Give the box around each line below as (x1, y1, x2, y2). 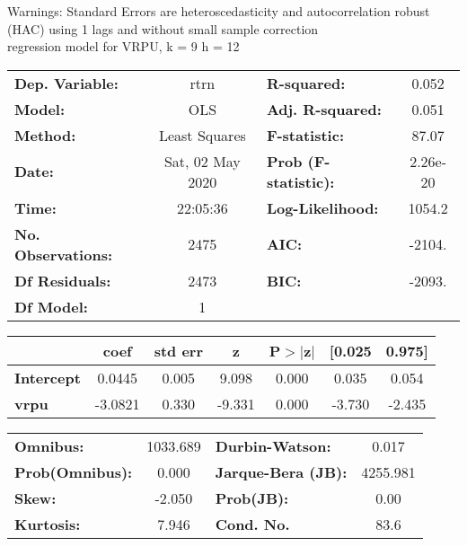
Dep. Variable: (14, 72, 119, 93)
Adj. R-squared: (266, 98, 382, 119)
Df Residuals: (14, 269, 111, 291)
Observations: (14, 243, 113, 265)
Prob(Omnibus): (14, 461, 133, 482)
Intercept (14, 366, 81, 388)
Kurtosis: (14, 513, 81, 534)
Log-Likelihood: (266, 197, 379, 218)
